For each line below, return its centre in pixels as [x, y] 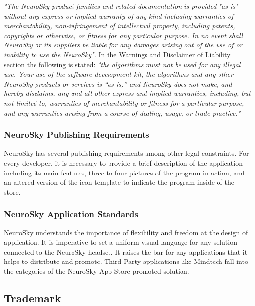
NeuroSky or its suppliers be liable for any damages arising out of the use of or [123, 45]
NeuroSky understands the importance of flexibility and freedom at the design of [126, 232]
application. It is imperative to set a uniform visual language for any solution [121, 242]
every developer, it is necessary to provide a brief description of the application [123, 162]
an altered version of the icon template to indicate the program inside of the [119, 182]
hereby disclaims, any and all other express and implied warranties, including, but [127, 93]
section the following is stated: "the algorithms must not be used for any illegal [122, 64]
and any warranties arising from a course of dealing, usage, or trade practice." [122, 112]
